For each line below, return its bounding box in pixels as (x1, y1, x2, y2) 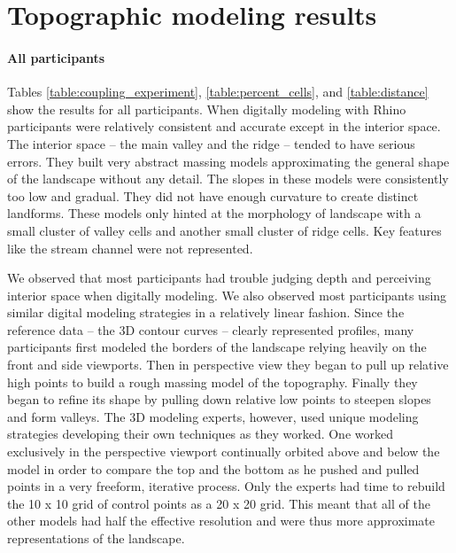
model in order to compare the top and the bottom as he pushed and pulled (7, 459, 420, 478)
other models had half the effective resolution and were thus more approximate (7, 511, 436, 530)
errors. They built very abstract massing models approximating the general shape (7, 152, 450, 170)
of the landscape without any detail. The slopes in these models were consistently (7, 169, 449, 188)
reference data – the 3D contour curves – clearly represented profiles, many (7, 320, 414, 339)
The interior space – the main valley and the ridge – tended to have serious (7, 134, 415, 152)
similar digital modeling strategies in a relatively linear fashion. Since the (7, 303, 405, 322)
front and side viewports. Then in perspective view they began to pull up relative (7, 355, 449, 374)
